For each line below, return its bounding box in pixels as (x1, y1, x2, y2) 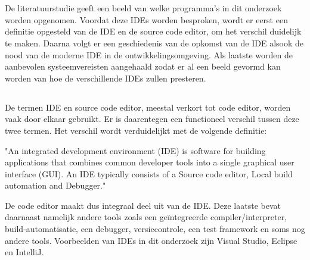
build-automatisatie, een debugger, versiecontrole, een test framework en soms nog (5, 223, 305, 235)
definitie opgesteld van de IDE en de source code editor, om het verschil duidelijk (5, 25, 302, 37)
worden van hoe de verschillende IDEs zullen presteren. (5, 71, 206, 84)
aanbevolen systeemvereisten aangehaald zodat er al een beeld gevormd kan (5, 60, 281, 73)
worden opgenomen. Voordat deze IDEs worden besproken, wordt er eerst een (5, 13, 288, 26)
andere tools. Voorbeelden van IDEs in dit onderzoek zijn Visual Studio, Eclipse (5, 234, 297, 246)
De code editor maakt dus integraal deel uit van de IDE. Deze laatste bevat (5, 199, 281, 211)
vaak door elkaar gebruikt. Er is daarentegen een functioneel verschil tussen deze (5, 112, 299, 125)
